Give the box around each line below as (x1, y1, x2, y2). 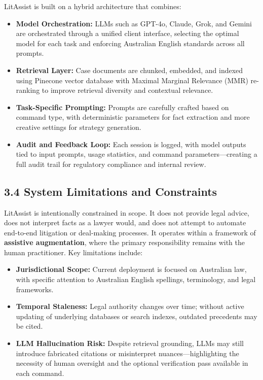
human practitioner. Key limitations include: (4, 247, 143, 257)
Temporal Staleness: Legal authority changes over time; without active (16, 301, 244, 312)
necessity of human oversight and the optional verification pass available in (16, 358, 248, 368)
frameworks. (16, 284, 54, 294)
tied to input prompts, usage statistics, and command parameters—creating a (16, 149, 257, 159)
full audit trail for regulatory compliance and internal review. (16, 158, 206, 169)
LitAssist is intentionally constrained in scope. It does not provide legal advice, (4, 207, 249, 218)
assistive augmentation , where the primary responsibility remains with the (4, 237, 245, 248)
